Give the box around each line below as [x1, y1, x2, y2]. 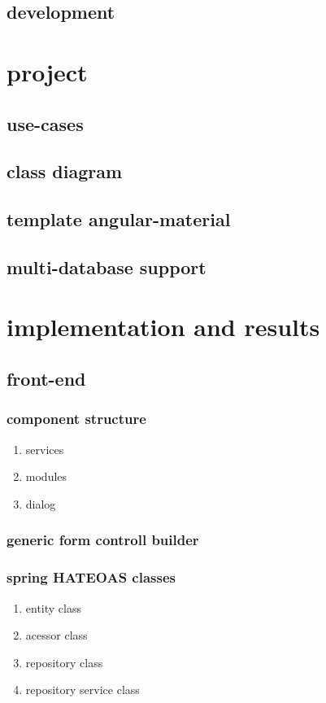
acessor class [25, 627, 88, 644]
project [7, 55, 88, 88]
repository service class [25, 681, 140, 698]
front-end [7, 366, 86, 391]
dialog [25, 495, 56, 512]
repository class [25, 653, 103, 670]
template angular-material [7, 207, 231, 232]
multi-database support [7, 254, 206, 279]
